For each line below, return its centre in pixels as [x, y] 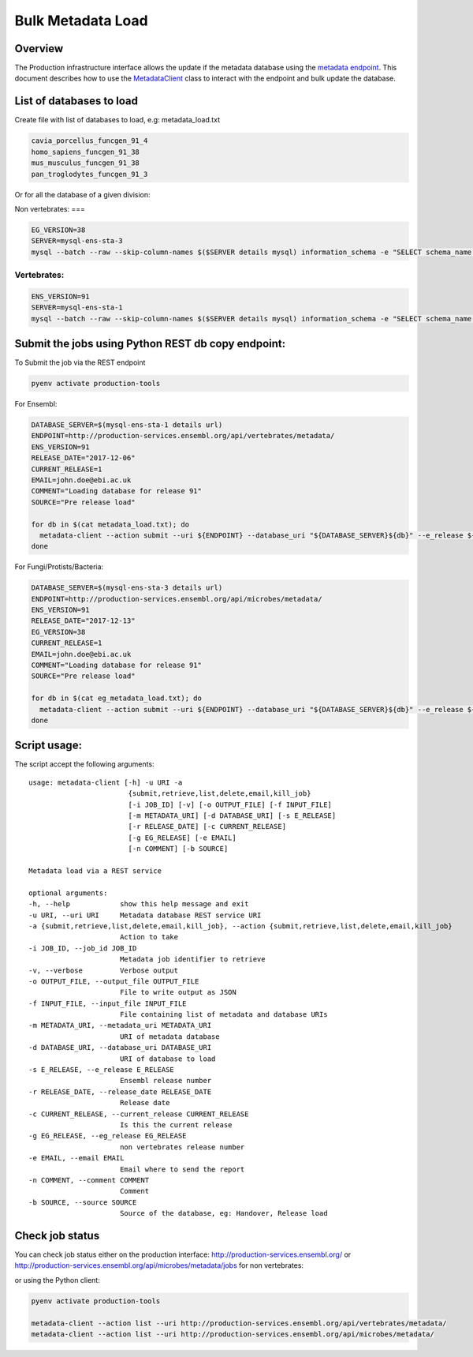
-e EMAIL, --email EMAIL [76, 1158]
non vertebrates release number [182, 1147]
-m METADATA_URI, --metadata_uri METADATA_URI [120, 1025]
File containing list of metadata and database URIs [223, 1015]
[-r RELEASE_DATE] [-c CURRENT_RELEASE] [207, 827]
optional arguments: [68, 893]
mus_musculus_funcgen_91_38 [85, 163]
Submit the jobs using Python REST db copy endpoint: [150, 343]
